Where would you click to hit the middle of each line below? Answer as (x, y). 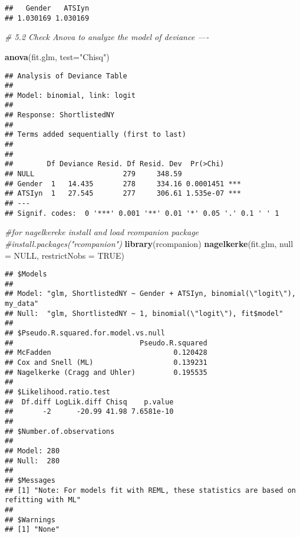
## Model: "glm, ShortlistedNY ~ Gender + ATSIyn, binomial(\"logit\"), (150, 294)
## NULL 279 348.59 (93, 174)
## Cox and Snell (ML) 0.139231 (106, 363)
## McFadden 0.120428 (106, 353)
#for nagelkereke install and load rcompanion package (102, 232)
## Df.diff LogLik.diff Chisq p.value (89, 402)
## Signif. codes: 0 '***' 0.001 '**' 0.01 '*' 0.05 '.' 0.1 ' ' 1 (142, 213)
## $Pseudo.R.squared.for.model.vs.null (85, 333)
